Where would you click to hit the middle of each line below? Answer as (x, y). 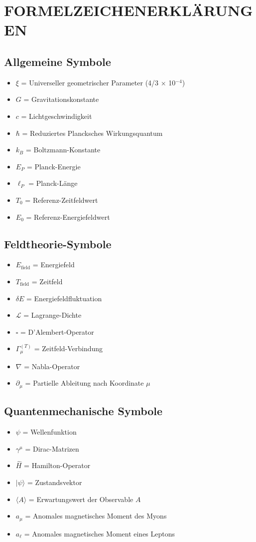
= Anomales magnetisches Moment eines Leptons (100, 533)
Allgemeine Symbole (58, 61)
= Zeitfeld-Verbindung (68, 348)
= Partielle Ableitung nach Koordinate (84, 383)
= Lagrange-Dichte (53, 315)
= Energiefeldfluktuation (64, 298)
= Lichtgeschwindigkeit (57, 116)
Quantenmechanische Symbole (83, 411)
